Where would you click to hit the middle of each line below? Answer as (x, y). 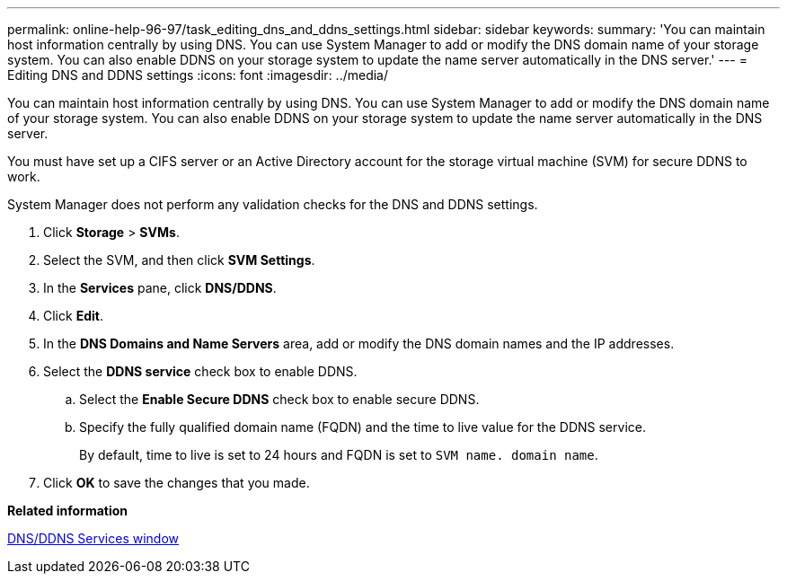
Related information (68, 511)
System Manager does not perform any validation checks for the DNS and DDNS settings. (273, 204)
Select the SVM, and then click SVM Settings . (179, 260)
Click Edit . (73, 316)
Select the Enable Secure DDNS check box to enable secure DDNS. (279, 399)
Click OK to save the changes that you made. (177, 483)
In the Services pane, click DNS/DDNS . (160, 288)
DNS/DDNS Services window (93, 538)
